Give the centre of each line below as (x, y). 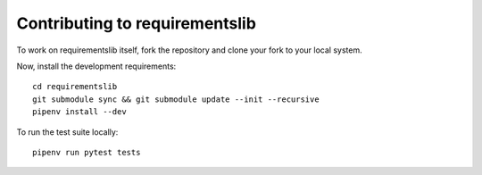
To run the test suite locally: (67, 132)
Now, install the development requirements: (96, 66)
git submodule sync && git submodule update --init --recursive (176, 99)
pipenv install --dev (79, 112)
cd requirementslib (75, 87)
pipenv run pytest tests (87, 152)
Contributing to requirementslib (136, 23)
